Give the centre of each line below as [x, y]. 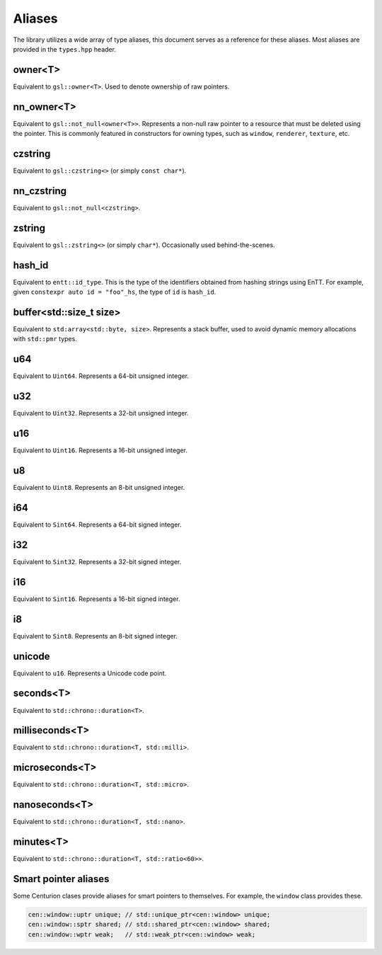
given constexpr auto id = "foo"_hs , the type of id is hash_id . [115, 292]
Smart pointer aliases [61, 879]
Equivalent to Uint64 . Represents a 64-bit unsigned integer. [101, 376]
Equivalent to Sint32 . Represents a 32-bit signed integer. [97, 561]
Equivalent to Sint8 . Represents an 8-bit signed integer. [95, 636]
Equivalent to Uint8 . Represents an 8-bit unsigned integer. [99, 488]
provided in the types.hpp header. [65, 49]
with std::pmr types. [45, 339]
